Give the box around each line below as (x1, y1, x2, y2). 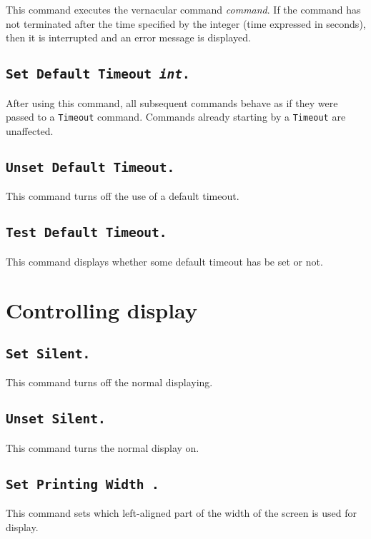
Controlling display (6, 296, 197, 325)
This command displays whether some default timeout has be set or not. (6, 253, 323, 268)
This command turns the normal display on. (6, 440, 199, 455)
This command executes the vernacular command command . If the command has (6, 2, 361, 16)
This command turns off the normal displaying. (6, 375, 213, 390)
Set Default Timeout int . (6, 66, 190, 82)
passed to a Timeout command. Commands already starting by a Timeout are (6, 109, 346, 124)
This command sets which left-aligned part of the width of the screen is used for (6, 505, 357, 520)
